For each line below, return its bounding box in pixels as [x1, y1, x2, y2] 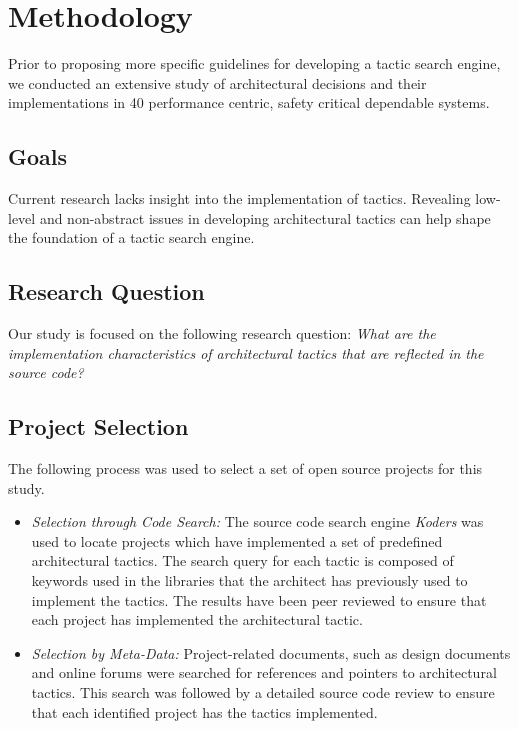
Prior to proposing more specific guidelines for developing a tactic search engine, [8, 53, 501, 74]
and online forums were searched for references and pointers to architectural [31, 662, 497, 683]
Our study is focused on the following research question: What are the [8, 323, 436, 344]
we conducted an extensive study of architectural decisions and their [8, 72, 427, 93]
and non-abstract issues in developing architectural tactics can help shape [39, 207, 491, 228]
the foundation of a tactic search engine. [8, 227, 255, 248]
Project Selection [8, 411, 189, 442]
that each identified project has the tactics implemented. [31, 701, 378, 722]
